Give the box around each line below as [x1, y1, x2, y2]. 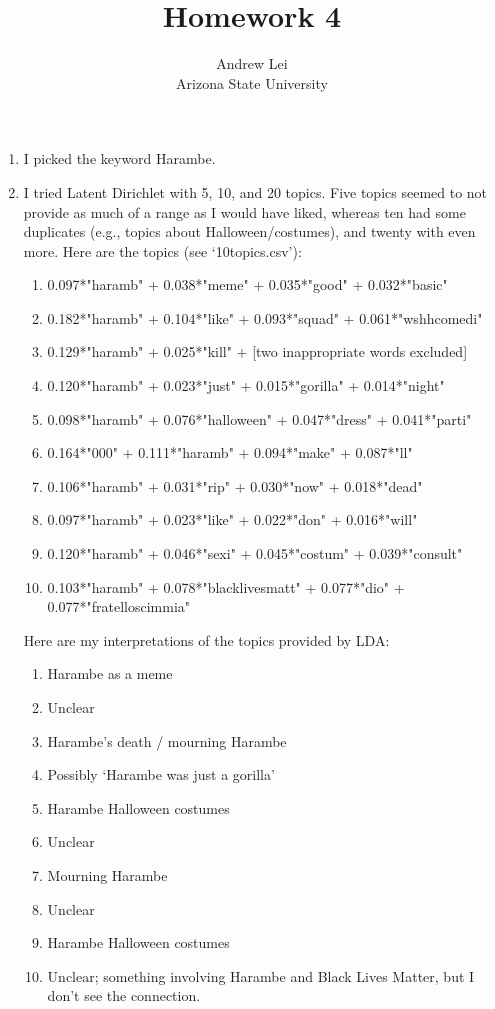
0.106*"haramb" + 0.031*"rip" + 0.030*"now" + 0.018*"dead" [47, 475, 423, 496]
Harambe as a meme [47, 663, 173, 684]
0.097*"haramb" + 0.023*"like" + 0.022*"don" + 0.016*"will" [47, 509, 418, 530]
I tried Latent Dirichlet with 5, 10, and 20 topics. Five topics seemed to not [23, 181, 488, 202]
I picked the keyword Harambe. [23, 148, 216, 169]
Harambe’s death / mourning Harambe [47, 730, 287, 751]
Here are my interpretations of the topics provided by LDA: [23, 629, 390, 650]
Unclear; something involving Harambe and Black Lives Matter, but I [47, 965, 475, 986]
